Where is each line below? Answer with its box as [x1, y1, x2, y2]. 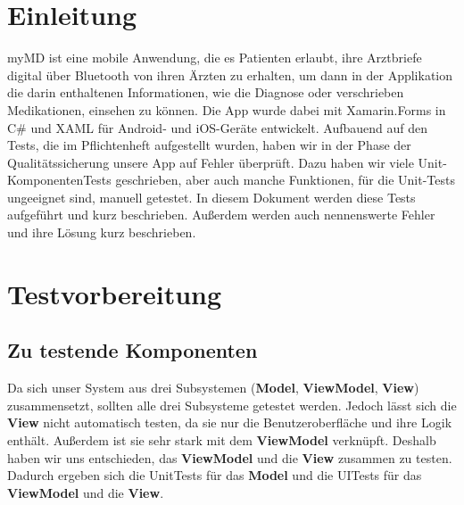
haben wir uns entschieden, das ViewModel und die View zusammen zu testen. [7, 448, 452, 467]
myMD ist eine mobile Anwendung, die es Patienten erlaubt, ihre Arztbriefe [7, 48, 422, 67]
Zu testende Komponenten [7, 336, 258, 364]
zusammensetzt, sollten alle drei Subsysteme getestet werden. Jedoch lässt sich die [7, 395, 457, 414]
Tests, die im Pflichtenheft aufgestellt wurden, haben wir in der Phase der [7, 136, 411, 154]
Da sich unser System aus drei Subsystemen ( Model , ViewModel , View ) [7, 378, 419, 397]
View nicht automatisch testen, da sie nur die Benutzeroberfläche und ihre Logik [7, 413, 452, 432]
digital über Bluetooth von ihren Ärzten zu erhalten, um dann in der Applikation [7, 65, 453, 84]
